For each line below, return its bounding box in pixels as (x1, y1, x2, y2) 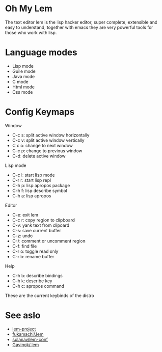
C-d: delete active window (12, 153, 66, 159)
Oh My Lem (5, 3, 53, 14)
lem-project (12, 326, 36, 332)
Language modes (5, 47, 78, 58)
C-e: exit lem (12, 212, 38, 217)
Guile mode (12, 68, 36, 74)
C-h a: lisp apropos (12, 192, 52, 199)
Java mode (12, 73, 35, 79)
